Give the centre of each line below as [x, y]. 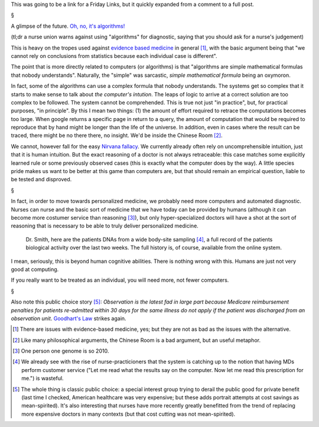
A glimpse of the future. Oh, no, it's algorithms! [68, 26]
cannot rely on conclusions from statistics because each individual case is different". [114, 56]
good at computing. [35, 269]
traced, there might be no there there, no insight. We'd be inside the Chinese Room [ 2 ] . [117, 135]
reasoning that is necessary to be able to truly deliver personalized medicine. [105, 226]
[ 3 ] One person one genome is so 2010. [61, 351]
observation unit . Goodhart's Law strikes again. [69, 318]
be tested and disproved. [41, 180]
